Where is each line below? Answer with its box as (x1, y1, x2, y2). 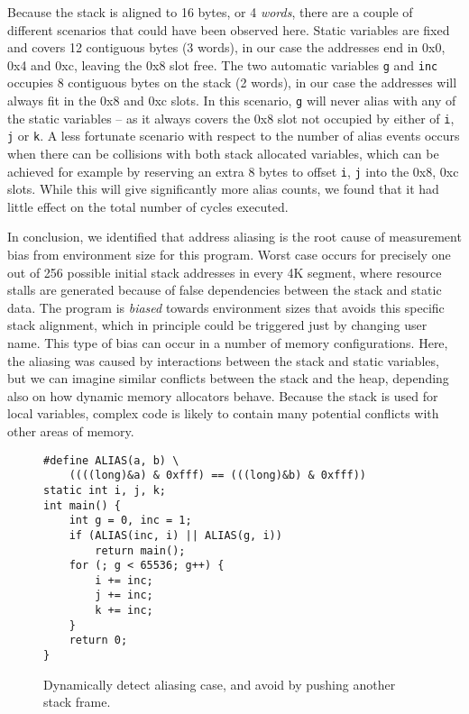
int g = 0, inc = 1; (69, 514, 192, 527)
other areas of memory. (7, 421, 134, 440)
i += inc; (95, 573, 153, 587)
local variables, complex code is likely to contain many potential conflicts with (7, 404, 439, 423)
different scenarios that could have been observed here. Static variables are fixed (7, 20, 450, 39)
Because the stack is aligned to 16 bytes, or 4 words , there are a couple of (7, 3, 413, 21)
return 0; (69, 634, 128, 647)
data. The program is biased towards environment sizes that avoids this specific (7, 297, 445, 316)
